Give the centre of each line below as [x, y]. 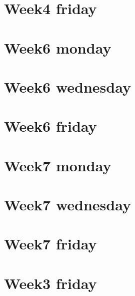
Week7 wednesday [67, 205]
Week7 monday [58, 165]
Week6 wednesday [67, 86]
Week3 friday [50, 283]
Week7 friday [50, 244]
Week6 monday [58, 47]
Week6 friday [50, 126]
